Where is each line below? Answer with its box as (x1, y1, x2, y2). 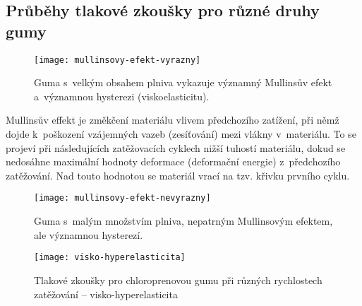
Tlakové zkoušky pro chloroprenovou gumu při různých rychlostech (34, 272, 322, 287)
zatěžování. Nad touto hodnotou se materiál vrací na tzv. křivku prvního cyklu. (6, 167, 350, 182)
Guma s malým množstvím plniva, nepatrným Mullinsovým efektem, (34, 213, 333, 228)
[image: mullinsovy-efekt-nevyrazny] (34, 193, 211, 204)
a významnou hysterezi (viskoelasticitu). (34, 88, 210, 103)
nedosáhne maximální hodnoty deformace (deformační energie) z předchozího (6, 154, 341, 169)
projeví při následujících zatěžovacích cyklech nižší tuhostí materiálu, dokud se (6, 140, 346, 155)
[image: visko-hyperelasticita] (34, 252, 186, 263)
